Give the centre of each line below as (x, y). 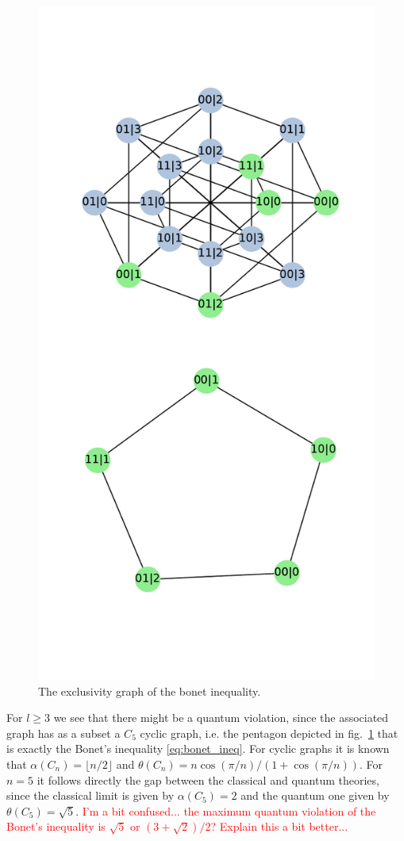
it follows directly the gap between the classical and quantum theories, (208, 779)
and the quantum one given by (315, 795)
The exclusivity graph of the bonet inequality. (150, 691)
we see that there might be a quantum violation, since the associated (221, 718)
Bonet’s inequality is (56, 826)
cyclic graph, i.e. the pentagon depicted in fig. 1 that (269, 733)
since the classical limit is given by (90, 795)
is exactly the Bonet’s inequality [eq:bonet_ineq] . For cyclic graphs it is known (198, 748)
